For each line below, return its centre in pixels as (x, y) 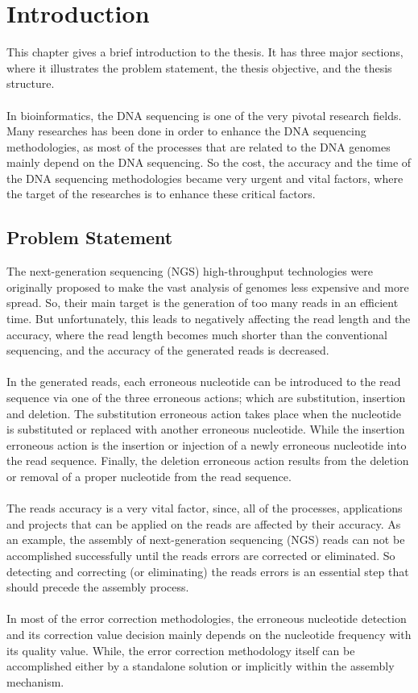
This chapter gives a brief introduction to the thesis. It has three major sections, (205, 52)
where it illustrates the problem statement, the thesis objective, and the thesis (199, 67)
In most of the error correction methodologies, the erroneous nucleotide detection (207, 618)
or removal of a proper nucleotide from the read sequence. (149, 476)
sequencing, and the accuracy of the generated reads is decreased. (168, 350)
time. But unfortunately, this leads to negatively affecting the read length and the (209, 319)
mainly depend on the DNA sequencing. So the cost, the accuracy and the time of (209, 162)
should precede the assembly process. (98, 587)
